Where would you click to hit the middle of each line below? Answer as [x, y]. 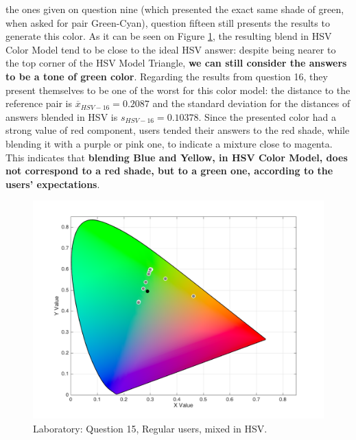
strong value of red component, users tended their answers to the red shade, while [178, 130]
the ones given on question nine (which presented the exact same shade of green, [175, 9]
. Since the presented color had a [267, 116]
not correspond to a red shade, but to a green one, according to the [169, 171]
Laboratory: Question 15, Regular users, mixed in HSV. [150, 428]
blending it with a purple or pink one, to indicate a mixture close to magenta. [169, 143]
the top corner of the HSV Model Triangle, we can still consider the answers [176, 63]
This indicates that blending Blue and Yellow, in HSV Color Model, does [177, 157]
